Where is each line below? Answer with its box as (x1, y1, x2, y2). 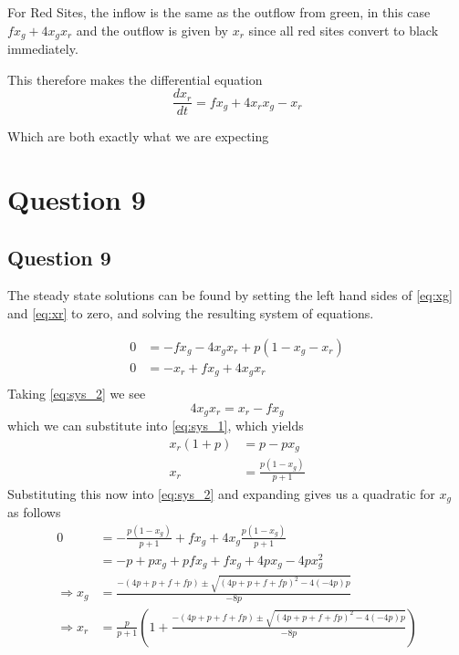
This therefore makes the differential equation (7, 69, 263, 88)
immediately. (7, 39, 78, 58)
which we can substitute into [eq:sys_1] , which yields (7, 416, 304, 435)
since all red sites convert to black (248, 20, 439, 39)
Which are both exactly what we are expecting (7, 127, 269, 146)
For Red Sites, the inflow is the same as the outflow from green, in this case (7, 3, 431, 21)
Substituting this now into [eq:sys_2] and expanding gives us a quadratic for (7, 483, 435, 503)
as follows (7, 502, 61, 521)
